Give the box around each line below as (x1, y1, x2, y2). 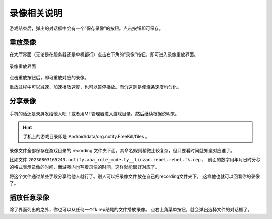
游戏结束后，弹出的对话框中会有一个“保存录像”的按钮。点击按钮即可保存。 (9, 25, 164, 31)
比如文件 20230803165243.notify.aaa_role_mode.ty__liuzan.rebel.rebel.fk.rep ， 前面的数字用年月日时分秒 (9, 157, 261, 163)
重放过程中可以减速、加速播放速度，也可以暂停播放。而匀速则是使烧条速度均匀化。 (9, 84, 181, 90)
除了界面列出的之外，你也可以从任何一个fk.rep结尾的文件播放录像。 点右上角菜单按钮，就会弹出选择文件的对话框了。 (9, 207, 252, 213)
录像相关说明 (9, 8, 63, 19)
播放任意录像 (9, 193, 49, 202)
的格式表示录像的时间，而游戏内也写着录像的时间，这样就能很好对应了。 (9, 164, 160, 170)
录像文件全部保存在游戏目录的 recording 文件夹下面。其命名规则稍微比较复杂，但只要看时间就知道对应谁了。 (9, 147, 235, 153)
